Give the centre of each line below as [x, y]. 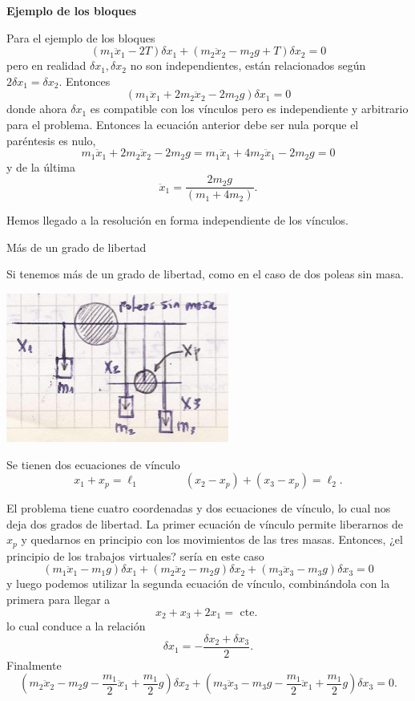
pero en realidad [46, 65]
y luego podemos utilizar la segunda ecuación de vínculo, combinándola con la [198, 583]
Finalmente [34, 665]
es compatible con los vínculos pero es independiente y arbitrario [249, 109]
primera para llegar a [58, 600]
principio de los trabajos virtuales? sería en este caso [135, 555]
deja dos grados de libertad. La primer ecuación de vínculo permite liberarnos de [205, 523]
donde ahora [37, 109]
